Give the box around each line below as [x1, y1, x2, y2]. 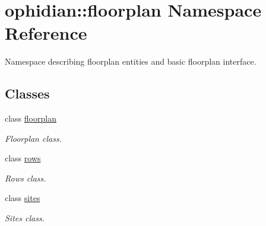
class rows [5, 152, 41, 164]
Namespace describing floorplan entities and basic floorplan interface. [5, 55, 256, 68]
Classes [5, 84, 50, 103]
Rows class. [5, 171, 46, 184]
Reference [5, 21, 87, 45]
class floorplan [5, 112, 56, 125]
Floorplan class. [5, 132, 62, 144]
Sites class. [5, 212, 45, 224]
